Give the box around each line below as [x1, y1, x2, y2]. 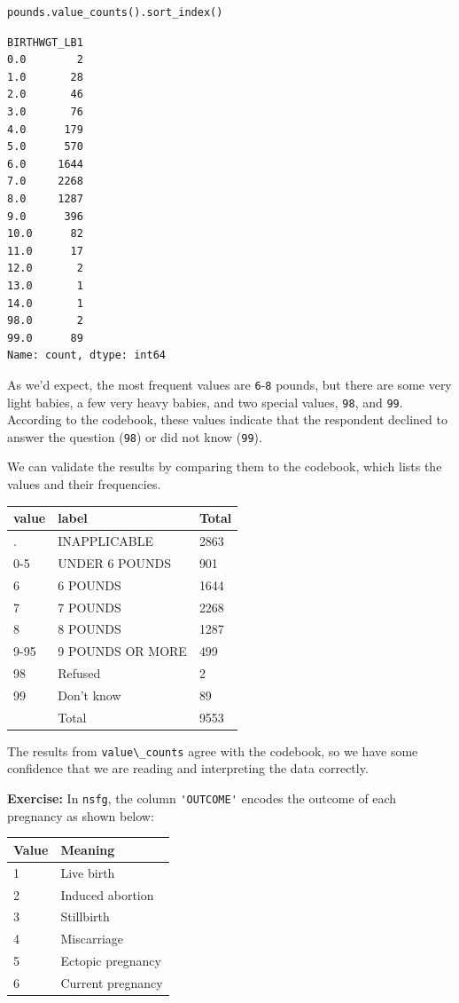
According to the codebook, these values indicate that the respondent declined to [7, 410, 447, 429]
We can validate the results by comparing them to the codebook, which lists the [7, 457, 442, 476]
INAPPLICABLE [58, 531, 153, 549]
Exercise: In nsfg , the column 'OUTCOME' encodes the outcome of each [7, 789, 397, 808]
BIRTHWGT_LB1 [7, 36, 83, 49]
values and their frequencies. [7, 475, 161, 494]
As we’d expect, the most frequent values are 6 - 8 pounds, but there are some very [7, 375, 452, 393]
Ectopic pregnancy [60, 952, 161, 970]
